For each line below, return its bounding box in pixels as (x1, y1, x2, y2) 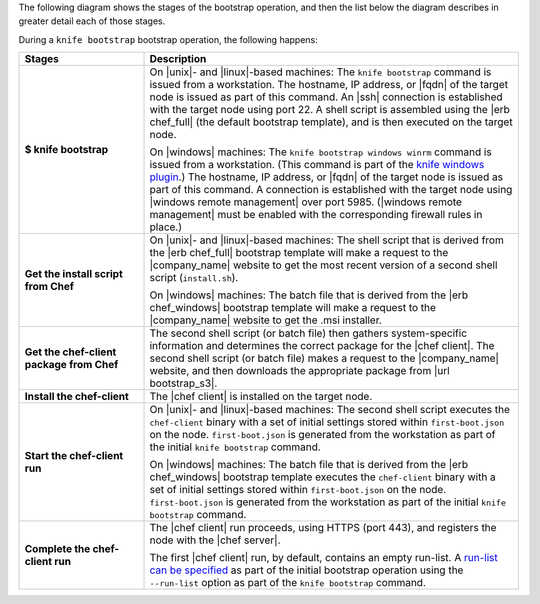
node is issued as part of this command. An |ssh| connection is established (149, 90, 504, 104)
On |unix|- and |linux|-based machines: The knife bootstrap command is (149, 65, 492, 79)
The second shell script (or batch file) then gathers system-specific (149, 326, 468, 340)
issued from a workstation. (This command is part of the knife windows (149, 158, 485, 172)
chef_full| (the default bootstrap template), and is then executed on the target (149, 115, 514, 129)
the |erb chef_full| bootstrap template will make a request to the (149, 246, 449, 260)
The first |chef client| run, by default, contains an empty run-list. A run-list (149, 551, 499, 565)
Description (149, 52, 207, 66)
